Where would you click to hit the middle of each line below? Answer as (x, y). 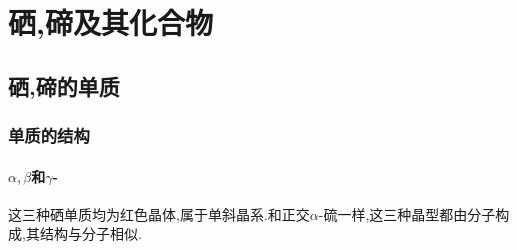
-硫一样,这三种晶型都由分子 (407, 213)
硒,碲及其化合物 (110, 22)
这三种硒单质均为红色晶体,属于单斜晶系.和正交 (159, 213)
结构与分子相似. (90, 233)
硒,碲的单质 (64, 85)
